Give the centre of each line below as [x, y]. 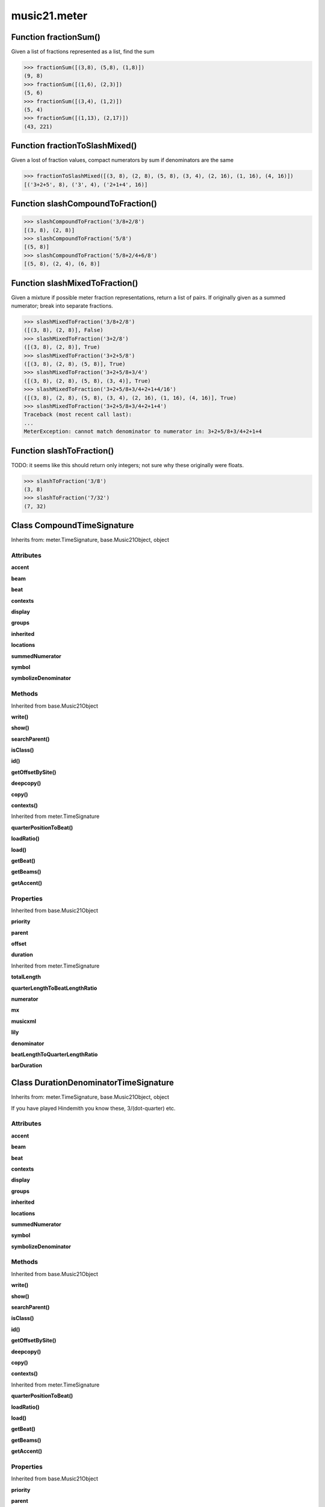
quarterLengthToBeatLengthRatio [54, 988]
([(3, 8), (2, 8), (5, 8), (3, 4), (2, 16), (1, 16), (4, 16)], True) [130, 398]
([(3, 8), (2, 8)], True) [62, 347]
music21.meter [49, 16]
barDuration [26, 1065]
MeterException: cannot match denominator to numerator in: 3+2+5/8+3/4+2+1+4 [143, 432]
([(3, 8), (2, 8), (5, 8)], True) [75, 364]
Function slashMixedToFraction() [75, 283]
